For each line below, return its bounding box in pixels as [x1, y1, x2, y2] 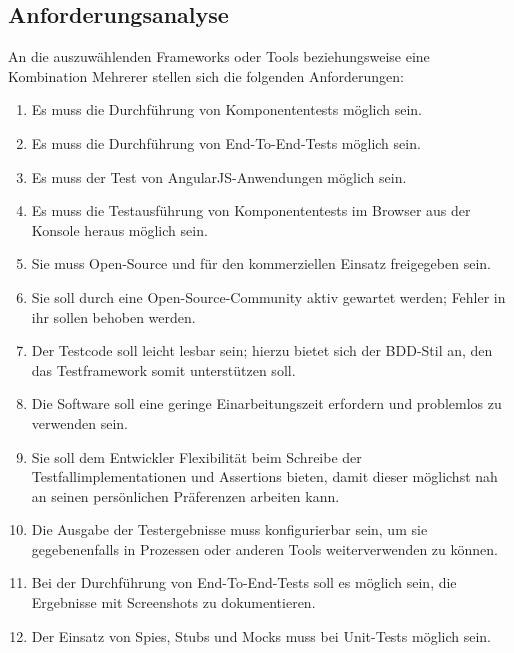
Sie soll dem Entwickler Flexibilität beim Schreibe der [31, 446, 362, 467]
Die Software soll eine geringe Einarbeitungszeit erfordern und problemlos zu [31, 393, 502, 414]
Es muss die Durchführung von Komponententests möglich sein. [31, 99, 423, 120]
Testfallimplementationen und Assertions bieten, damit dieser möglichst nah [31, 466, 498, 487]
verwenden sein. [31, 412, 128, 433]
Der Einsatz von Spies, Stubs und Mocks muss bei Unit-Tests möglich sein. [31, 625, 492, 646]
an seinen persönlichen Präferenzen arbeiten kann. [31, 485, 340, 506]
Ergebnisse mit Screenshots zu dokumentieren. [31, 592, 316, 613]
